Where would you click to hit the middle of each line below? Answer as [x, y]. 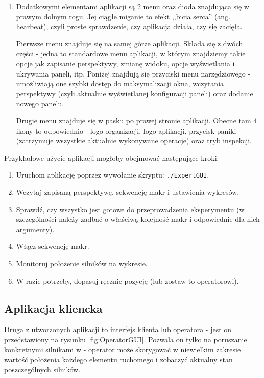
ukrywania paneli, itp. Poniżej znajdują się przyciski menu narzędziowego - [133, 73]
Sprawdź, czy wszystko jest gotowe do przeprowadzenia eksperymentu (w [130, 209]
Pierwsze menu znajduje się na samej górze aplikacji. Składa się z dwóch [129, 43]
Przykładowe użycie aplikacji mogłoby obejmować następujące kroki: [112, 157]
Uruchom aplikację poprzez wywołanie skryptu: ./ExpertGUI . [113, 175]
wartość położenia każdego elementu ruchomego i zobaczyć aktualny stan [118, 359]
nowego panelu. [40, 103]
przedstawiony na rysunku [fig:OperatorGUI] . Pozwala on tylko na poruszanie [126, 339]
